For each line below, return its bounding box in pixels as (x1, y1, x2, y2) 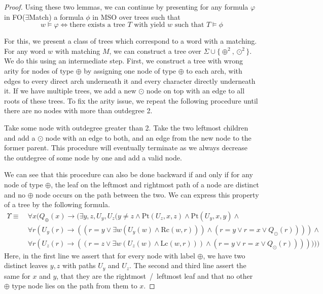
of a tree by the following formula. (4, 199, 110, 210)
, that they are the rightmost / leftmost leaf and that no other (56, 270, 253, 281)
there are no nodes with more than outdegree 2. (4, 105, 153, 116)
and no (4, 189, 26, 200)
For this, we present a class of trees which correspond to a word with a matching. (4, 36, 257, 46)
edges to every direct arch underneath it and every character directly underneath (4, 75, 256, 86)
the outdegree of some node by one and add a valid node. (4, 152, 182, 162)
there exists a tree (69, 21, 125, 29)
